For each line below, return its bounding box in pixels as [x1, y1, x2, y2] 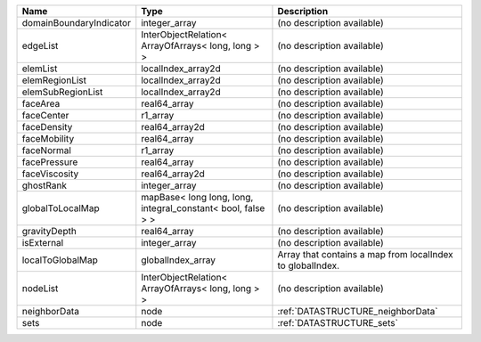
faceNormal [21, 144, 71, 156]
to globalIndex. [277, 259, 340, 272]
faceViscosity [21, 167, 79, 180]
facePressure [21, 156, 78, 168]
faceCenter [21, 110, 69, 121]
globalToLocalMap [21, 202, 100, 214]
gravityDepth [21, 225, 77, 237]
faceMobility [21, 133, 75, 144]
